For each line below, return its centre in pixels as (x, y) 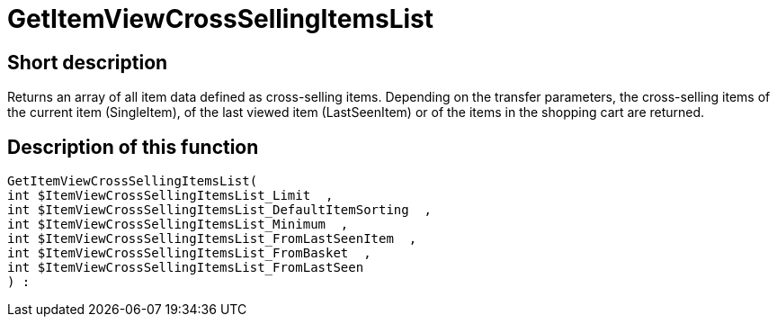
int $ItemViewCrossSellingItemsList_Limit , (170, 196)
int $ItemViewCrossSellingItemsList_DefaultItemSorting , (220, 210)
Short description (88, 62)
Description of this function (133, 147)
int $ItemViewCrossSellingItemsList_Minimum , (178, 225)
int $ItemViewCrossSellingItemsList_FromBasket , (189, 253)
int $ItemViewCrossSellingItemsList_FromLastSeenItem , (212, 239)
